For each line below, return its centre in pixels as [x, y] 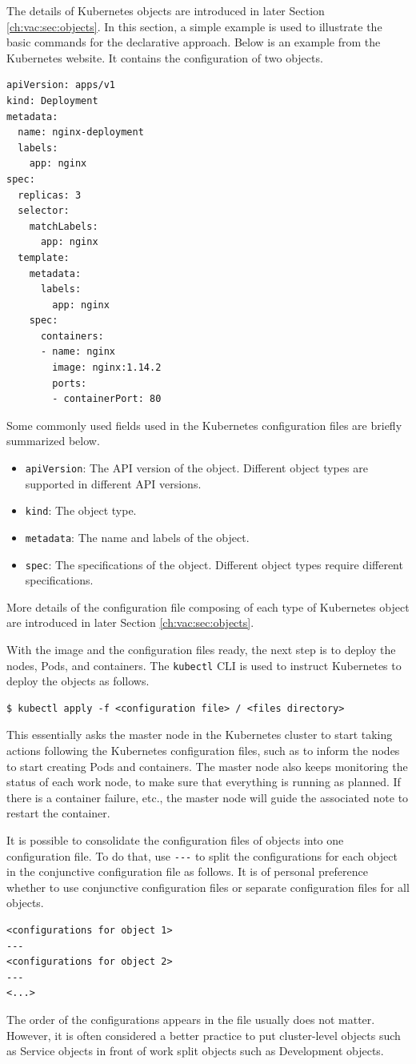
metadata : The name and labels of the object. [137, 537]
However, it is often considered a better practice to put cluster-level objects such [204, 1035]
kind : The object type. [81, 510]
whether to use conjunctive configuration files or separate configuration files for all [208, 887]
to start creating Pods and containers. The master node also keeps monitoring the [207, 766]
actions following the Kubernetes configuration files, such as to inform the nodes [203, 751]
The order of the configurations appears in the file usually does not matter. [191, 1020]
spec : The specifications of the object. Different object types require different [214, 564]
